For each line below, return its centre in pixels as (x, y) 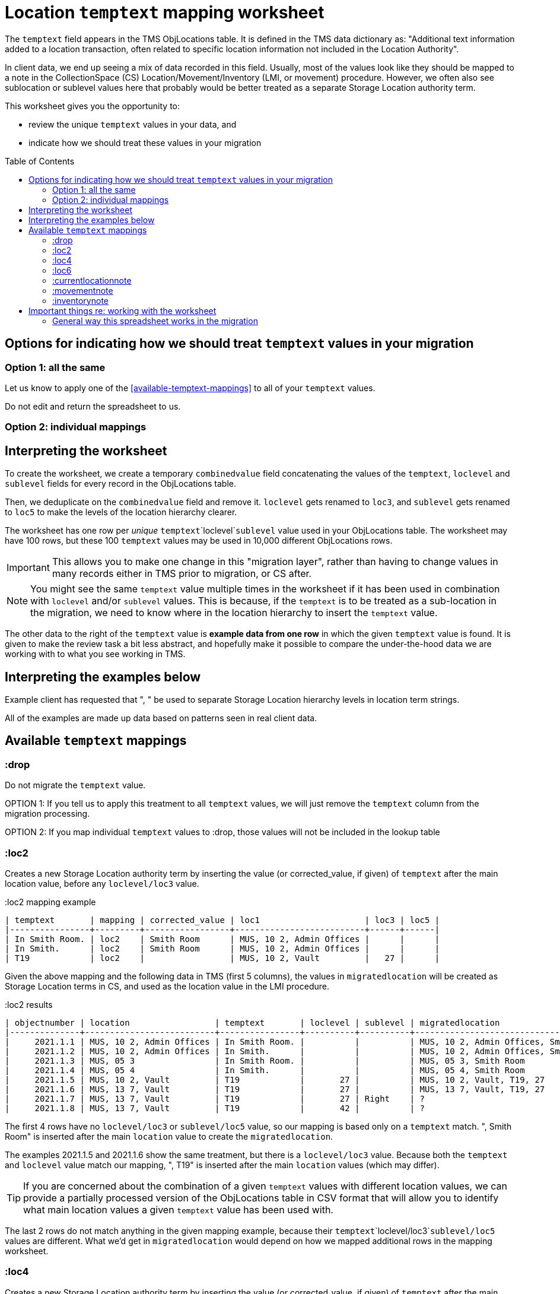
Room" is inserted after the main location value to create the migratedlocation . (169, 1136)
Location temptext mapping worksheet (165, 12)
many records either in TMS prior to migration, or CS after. (182, 574)
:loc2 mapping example (50, 902)
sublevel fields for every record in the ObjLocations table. (121, 484)
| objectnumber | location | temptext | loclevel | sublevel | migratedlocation (252, 1023)
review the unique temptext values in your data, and (133, 124)
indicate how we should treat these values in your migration (145, 142)
